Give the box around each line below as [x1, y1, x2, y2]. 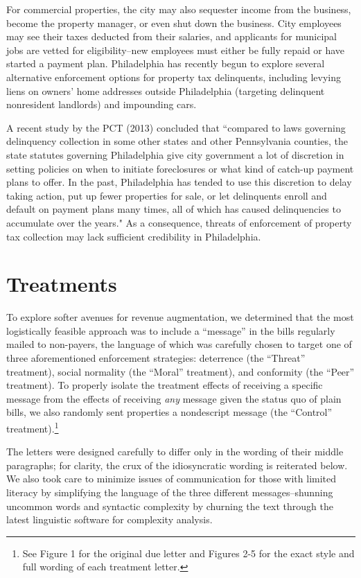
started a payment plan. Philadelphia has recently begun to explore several [6, 56, 325, 71]
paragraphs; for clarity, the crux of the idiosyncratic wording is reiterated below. [6, 457, 348, 472]
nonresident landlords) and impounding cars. [6, 97, 197, 112]
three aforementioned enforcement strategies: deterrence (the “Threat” [6, 351, 306, 365]
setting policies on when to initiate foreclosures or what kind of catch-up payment [6, 161, 354, 175]
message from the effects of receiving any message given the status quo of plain [6, 391, 342, 405]
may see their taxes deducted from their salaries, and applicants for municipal [6, 29, 337, 44]
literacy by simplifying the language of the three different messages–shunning [6, 485, 333, 499]
